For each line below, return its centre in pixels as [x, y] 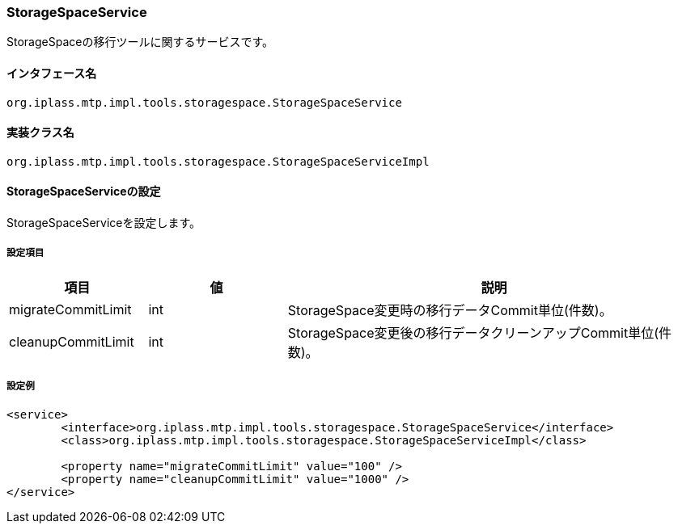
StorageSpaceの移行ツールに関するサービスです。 [140, 42]
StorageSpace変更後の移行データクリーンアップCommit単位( [473, 332]
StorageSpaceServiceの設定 [84, 191]
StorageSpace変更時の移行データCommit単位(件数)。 [450, 310]
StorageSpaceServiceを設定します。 [104, 223]
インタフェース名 [52, 73]
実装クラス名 [40, 132]
